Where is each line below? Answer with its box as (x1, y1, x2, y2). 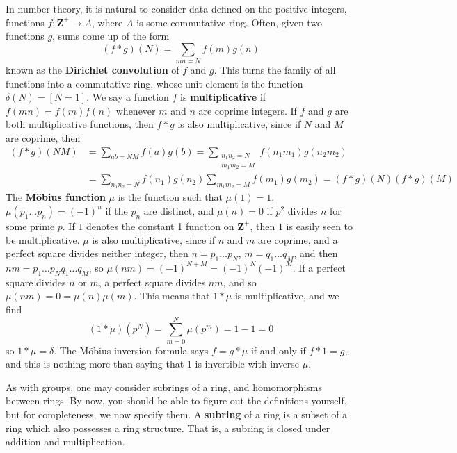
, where (91, 15, 123, 29)
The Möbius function (6, 190, 106, 204)
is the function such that (118, 190, 223, 204)
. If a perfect (292, 260, 346, 274)
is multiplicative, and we (234, 288, 339, 303)
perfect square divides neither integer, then (6, 246, 189, 261)
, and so (223, 274, 257, 289)
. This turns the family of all (214, 63, 336, 77)
